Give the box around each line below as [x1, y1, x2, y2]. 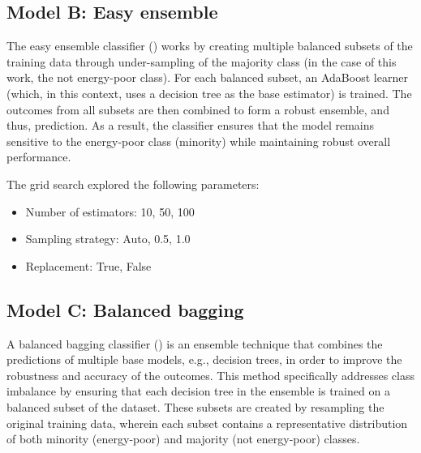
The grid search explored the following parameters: [6, 175, 260, 192]
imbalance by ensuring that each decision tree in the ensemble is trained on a [6, 382, 390, 400]
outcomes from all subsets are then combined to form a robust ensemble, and [6, 100, 389, 118]
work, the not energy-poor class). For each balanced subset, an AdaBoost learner [6, 69, 408, 86]
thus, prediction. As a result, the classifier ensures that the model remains [6, 117, 375, 134]
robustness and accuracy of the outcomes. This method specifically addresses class [6, 366, 415, 383]
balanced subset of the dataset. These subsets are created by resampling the [6, 398, 384, 415]
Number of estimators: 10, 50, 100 [25, 203, 195, 220]
